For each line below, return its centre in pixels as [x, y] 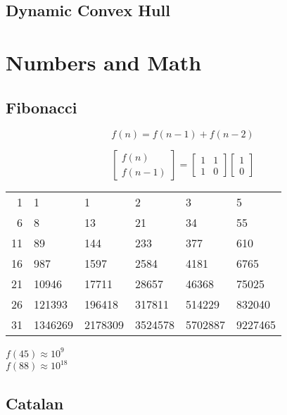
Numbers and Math [104, 62]
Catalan [35, 403]
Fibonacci [42, 107]
